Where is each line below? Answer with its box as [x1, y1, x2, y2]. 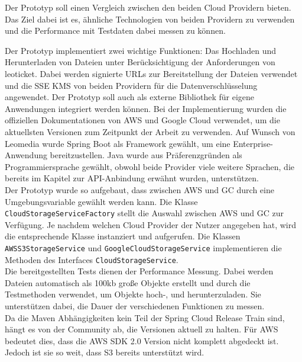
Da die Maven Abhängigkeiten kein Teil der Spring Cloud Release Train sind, [5, 311, 285, 323]
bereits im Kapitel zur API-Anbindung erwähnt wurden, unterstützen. [5, 172, 259, 184]
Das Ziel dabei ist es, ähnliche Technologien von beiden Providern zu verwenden [5, 12, 295, 25]
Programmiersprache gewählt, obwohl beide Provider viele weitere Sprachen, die [5, 160, 294, 172]
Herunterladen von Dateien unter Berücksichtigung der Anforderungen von [5, 56, 275, 68]
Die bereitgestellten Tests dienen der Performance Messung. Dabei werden [5, 265, 274, 277]
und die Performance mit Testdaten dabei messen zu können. [5, 24, 226, 37]
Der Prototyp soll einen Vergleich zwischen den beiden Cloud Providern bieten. [5, 1, 291, 13]
